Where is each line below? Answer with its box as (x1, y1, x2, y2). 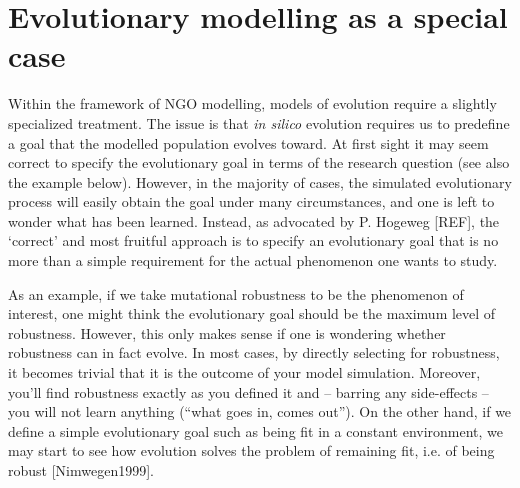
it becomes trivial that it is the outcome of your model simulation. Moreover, (8, 362, 481, 383)
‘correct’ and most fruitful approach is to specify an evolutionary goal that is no (8, 230, 499, 251)
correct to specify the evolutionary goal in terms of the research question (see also (8, 152, 510, 173)
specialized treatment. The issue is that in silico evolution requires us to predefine (8, 112, 510, 133)
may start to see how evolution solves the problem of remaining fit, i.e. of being (8, 440, 495, 461)
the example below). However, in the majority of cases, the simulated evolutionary (8, 171, 512, 192)
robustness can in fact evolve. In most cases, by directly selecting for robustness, (8, 342, 500, 363)
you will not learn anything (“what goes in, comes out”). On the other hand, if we (8, 401, 512, 422)
